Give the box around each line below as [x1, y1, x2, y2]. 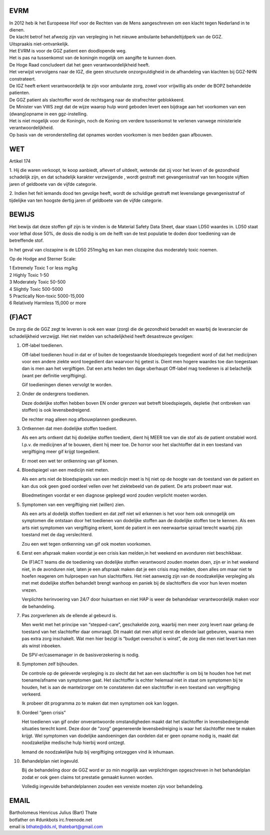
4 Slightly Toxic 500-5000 [9, 286, 63, 292]
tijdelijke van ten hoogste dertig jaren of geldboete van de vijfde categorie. [9, 197, 163, 203]
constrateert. [9, 75, 36, 82]
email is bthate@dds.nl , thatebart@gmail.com [9, 824, 103, 830]
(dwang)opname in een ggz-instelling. [9, 110, 88, 117]
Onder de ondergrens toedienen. [21, 391, 89, 397]
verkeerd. [21, 691, 42, 697]
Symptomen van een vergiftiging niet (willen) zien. [21, 501, 125, 507]
